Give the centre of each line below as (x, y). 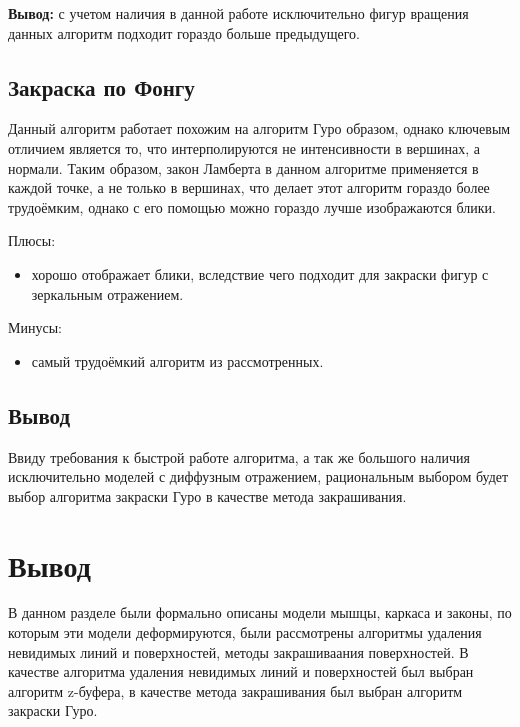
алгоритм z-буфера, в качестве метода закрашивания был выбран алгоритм (235, 690)
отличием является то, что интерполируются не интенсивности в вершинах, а (244, 147)
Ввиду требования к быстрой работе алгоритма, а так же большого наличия (239, 456)
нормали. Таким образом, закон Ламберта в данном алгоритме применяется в (243, 167)
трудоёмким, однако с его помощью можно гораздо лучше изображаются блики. (252, 206)
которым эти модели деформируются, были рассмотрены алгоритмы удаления (245, 632)
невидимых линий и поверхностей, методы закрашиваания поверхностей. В (238, 651)
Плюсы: (32, 240)
